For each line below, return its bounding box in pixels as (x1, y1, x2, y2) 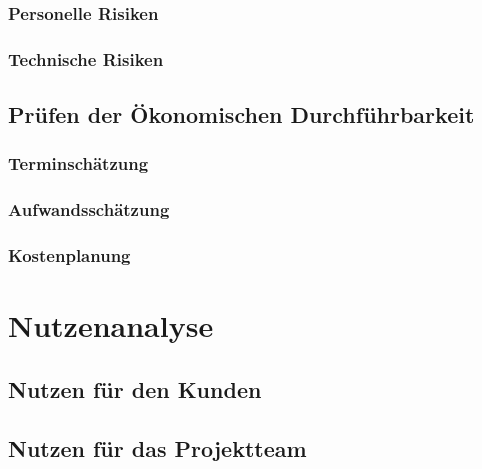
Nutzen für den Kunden (8, 373, 262, 404)
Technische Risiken (8, 46, 164, 71)
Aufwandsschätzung (8, 197, 170, 222)
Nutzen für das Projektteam (8, 432, 307, 463)
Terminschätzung (8, 151, 149, 176)
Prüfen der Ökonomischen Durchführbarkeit (8, 99, 475, 130)
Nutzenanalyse (8, 305, 214, 346)
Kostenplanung (8, 243, 131, 268)
